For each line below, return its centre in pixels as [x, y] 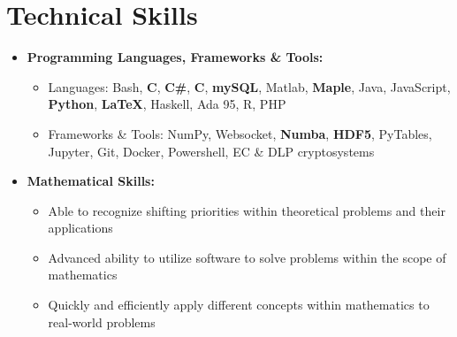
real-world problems [102, 322]
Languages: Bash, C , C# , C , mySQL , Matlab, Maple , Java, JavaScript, [249, 86]
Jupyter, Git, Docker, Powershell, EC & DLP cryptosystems [211, 151]
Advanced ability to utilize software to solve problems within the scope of [247, 257]
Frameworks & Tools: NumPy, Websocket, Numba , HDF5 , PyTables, [240, 133]
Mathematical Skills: [91, 181]
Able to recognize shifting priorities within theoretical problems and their [247, 210]
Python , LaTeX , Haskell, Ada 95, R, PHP [167, 104]
